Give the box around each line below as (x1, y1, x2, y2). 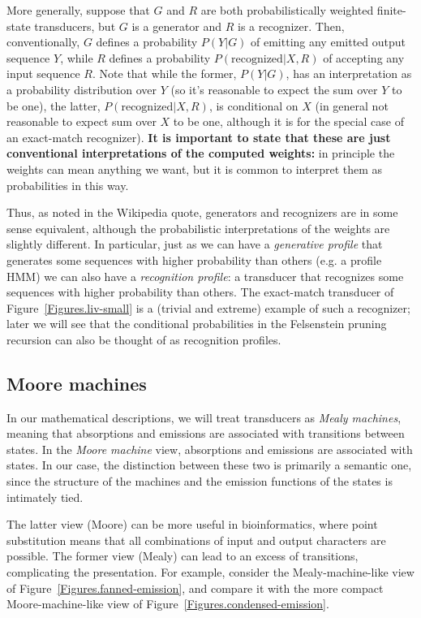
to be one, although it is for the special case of (173, 113, 404, 130)
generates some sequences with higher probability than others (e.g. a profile (6, 251, 382, 268)
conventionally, (6, 33, 80, 50)
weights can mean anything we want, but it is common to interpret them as (6, 160, 383, 177)
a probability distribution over (6, 80, 157, 97)
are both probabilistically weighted (200, 2, 374, 18)
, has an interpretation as (286, 65, 412, 82)
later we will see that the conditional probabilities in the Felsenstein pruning (6, 315, 387, 332)
